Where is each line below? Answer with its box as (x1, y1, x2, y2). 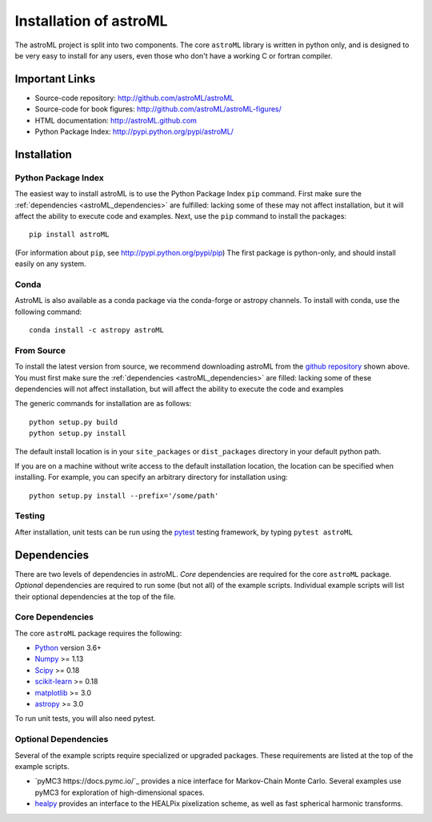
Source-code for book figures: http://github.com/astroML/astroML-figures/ (34, 104, 282, 114)
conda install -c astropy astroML (29, 325, 164, 335)
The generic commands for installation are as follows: (14, 399, 192, 409)
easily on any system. (14, 259, 87, 268)
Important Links (14, 72, 96, 86)
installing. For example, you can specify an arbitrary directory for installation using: (14, 473, 288, 482)
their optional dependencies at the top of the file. (14, 591, 176, 601)
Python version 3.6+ (34, 643, 102, 653)
